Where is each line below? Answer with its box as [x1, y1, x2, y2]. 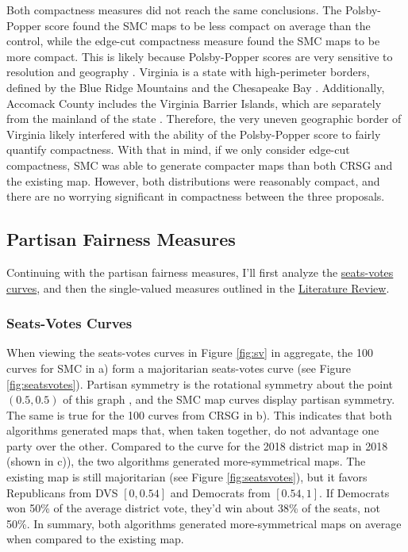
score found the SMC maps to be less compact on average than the [44, 17, 371, 33]
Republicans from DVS [6, 484, 118, 500]
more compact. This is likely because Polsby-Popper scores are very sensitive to [6, 48, 393, 64]
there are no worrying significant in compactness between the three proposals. [6, 188, 385, 205]
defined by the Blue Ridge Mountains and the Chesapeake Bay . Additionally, [6, 79, 385, 95]
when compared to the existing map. [6, 531, 184, 547]
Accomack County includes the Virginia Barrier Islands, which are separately [6, 94, 382, 111]
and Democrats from [170, 484, 271, 500]
